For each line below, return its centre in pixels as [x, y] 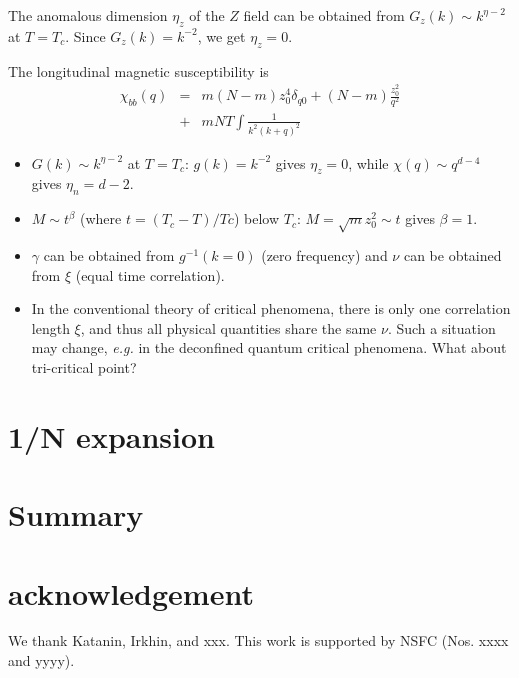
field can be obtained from [324, 15]
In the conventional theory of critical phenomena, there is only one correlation [271, 308]
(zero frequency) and [324, 255]
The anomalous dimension [88, 15]
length [50, 327]
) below [256, 218]
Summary [76, 514]
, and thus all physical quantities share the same [228, 327]
